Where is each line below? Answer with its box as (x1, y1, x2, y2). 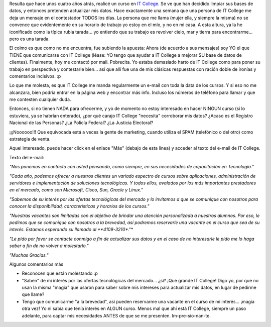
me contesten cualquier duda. (9, 96, 71, 102)
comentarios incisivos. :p (9, 73, 61, 79)
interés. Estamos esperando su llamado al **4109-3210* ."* (9, 227, 133, 233)
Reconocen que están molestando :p (22, 270, 98, 276)
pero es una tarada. (9, 36, 50, 42)
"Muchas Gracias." (9, 252, 49, 258)
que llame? (22, 291, 45, 297)
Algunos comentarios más (9, 261, 64, 267)
